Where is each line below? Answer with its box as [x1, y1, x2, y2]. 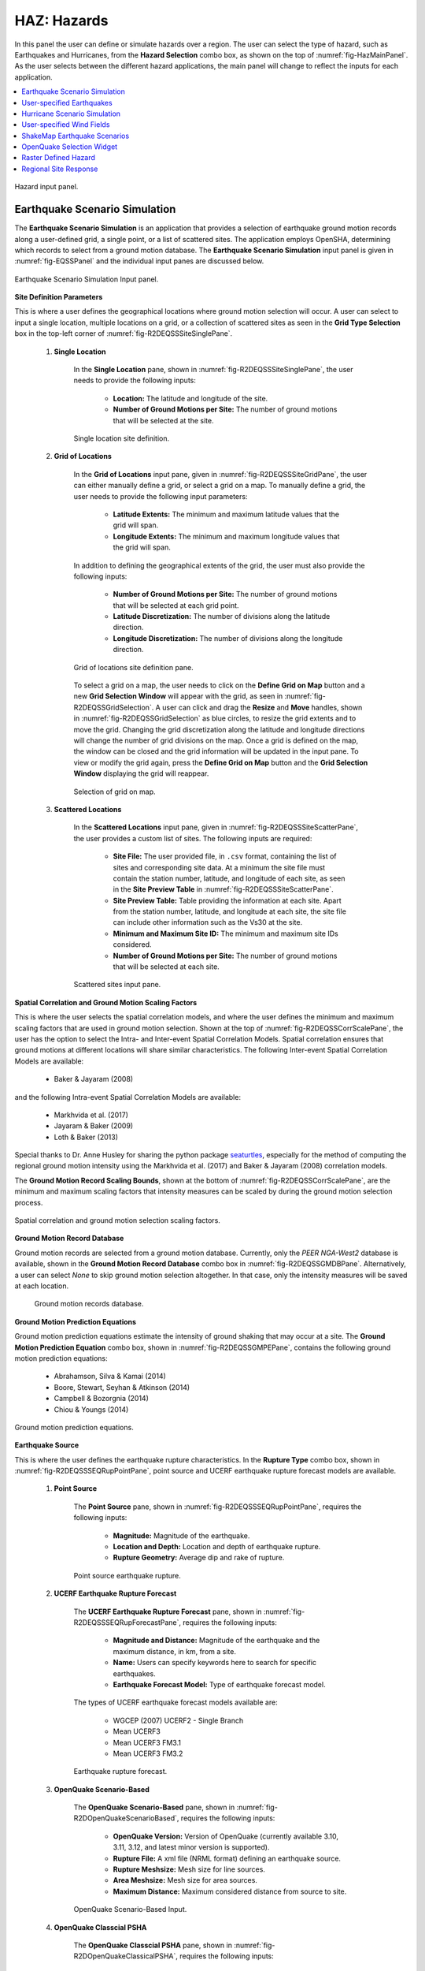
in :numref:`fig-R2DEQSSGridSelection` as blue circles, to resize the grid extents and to [73, 714, 357, 723]
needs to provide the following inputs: [73, 375, 197, 386]
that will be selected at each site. [113, 962, 220, 971]
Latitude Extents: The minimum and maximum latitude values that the [113, 509, 340, 519]
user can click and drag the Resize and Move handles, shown [161, 702, 363, 712]
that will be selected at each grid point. [113, 600, 239, 610]
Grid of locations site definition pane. [73, 662, 194, 672]
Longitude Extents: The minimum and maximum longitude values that [113, 531, 340, 541]
